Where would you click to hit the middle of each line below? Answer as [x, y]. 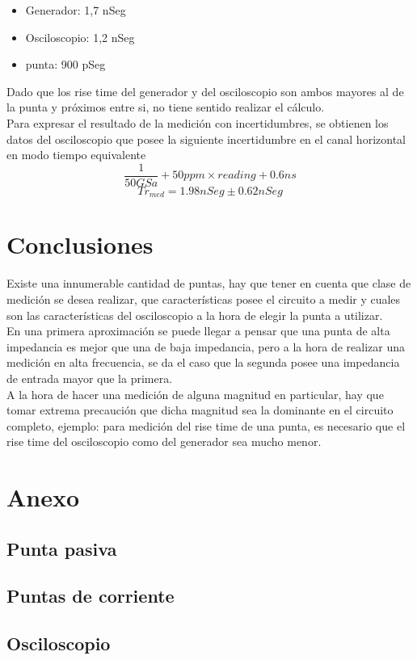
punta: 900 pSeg [65, 64]
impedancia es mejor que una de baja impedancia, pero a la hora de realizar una [206, 346]
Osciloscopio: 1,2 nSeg [80, 37]
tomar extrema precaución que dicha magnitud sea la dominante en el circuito [200, 410]
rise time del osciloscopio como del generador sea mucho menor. [164, 441]
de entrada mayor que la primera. [90, 378]
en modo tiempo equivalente [76, 155]
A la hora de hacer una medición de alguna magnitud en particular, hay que [195, 394]
